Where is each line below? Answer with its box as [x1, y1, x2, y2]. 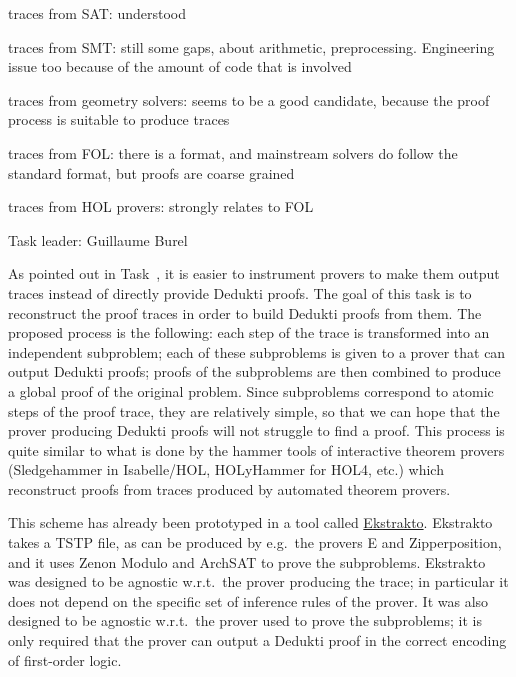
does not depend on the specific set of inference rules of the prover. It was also [8, 590, 489, 611]
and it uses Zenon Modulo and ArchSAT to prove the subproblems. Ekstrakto [8, 551, 486, 572]
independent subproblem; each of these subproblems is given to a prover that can [8, 341, 506, 362]
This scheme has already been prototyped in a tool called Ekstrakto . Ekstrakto [8, 512, 493, 533]
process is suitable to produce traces [8, 109, 230, 130]
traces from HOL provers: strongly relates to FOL [8, 196, 314, 217]
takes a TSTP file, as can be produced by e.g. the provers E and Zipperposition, [8, 532, 502, 553]
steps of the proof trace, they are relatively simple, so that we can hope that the [8, 400, 500, 421]
